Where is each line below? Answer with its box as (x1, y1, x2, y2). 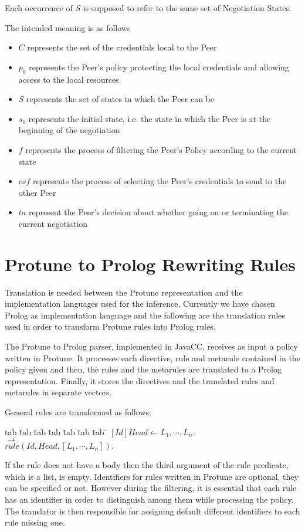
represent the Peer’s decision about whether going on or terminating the (28, 206, 288, 218)
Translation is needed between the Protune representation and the (5, 286, 243, 298)
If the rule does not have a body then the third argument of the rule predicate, (5, 459, 289, 471)
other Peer (18, 186, 56, 198)
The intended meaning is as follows (5, 21, 131, 33)
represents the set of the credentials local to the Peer (27, 41, 217, 53)
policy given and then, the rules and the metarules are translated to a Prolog (5, 363, 282, 375)
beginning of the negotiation (18, 124, 120, 136)
